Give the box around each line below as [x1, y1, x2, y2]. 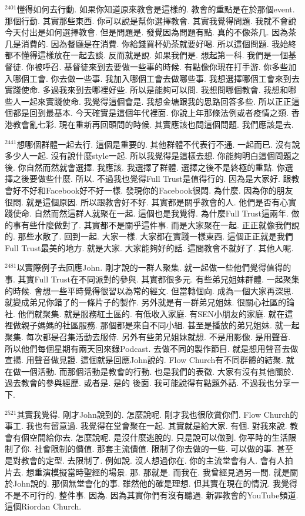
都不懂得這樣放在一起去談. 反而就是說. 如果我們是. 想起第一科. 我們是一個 [5, 49, 289, 61]
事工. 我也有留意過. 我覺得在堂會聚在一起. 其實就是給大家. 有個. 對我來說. [5, 420, 287, 432]
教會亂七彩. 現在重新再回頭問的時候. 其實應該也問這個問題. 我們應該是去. [12, 118, 294, 130]
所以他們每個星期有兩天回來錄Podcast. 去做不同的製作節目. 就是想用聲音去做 [5, 342, 299, 354]
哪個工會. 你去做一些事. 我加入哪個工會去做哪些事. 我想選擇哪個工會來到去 [12, 72, 300, 84]
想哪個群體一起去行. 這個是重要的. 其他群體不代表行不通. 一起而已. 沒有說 [16, 138, 300, 150]
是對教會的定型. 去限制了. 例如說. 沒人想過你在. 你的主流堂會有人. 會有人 [5, 454, 285, 466]
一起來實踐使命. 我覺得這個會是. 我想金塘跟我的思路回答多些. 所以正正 [21, 95, 291, 107]
